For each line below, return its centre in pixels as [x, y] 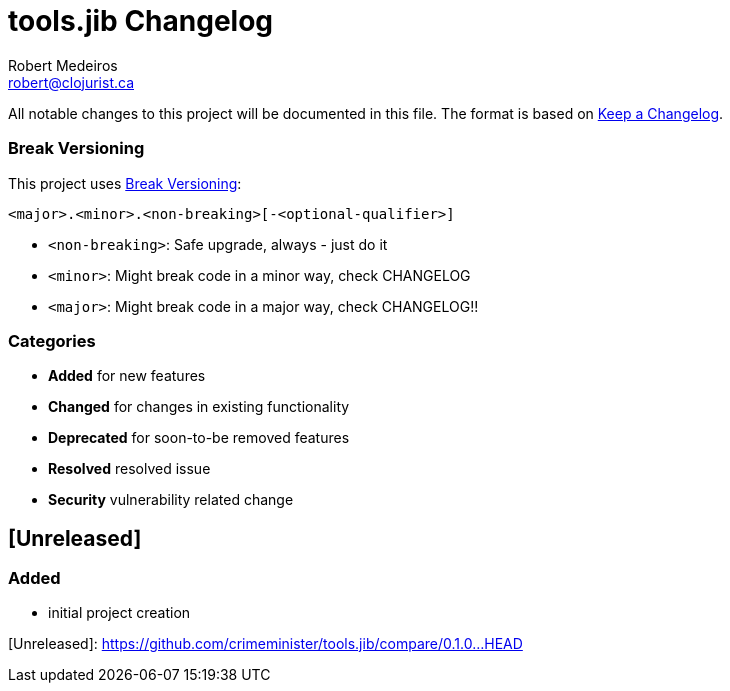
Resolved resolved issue [129, 469]
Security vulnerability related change [171, 500]
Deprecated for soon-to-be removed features [199, 438]
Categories [52, 340]
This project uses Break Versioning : [125, 183]
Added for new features [127, 376]
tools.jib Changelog [141, 21]
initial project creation [119, 613]
